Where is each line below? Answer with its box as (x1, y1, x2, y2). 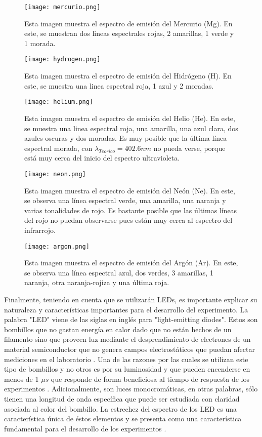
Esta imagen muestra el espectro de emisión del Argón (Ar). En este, (24, 257, 238, 268)
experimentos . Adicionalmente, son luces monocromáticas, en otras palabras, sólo (4, 383, 258, 394)
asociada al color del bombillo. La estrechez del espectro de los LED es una (4, 403, 237, 414)
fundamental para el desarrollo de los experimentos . (4, 423, 166, 433)
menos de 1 (4, 373, 39, 384)
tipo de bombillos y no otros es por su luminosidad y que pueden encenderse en (4, 364, 250, 374)
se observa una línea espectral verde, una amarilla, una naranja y (24, 195, 226, 206)
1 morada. (24, 37, 56, 48)
